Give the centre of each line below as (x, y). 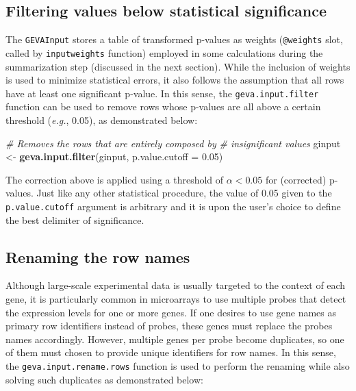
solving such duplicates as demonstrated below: (104, 379)
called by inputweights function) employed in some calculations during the (164, 52)
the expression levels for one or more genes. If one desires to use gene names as (171, 312)
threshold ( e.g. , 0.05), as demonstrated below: (102, 119)
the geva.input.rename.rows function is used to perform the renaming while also (178, 365)
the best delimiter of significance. (75, 219)
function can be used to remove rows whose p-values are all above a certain (163, 106)
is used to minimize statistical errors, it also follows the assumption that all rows (175, 80)
